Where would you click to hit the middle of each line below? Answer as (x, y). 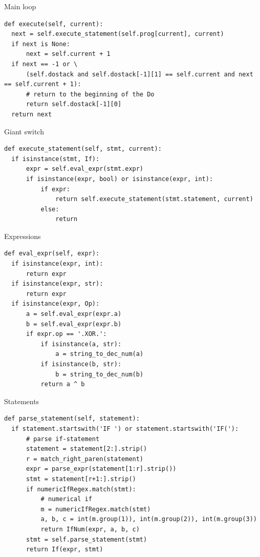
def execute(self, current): (54, 24)
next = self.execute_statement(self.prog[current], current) (118, 34)
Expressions (23, 236)
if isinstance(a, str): (81, 344)
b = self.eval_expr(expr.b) (74, 324)
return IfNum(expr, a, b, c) (90, 529)
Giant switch (24, 131)
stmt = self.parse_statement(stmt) (86, 539)
